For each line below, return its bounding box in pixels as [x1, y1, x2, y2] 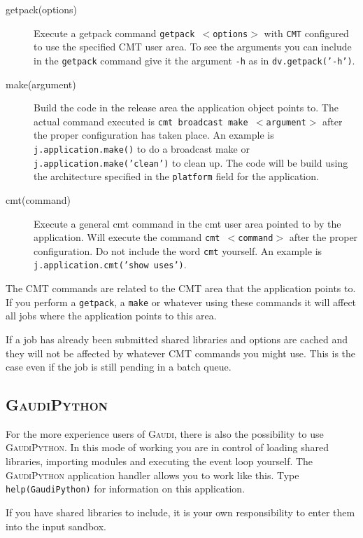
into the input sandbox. [6, 518, 107, 533]
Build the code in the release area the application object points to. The [34, 100, 339, 115]
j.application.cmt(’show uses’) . [34, 257, 187, 272]
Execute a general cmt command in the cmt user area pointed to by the [34, 216, 341, 230]
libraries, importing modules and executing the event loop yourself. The [6, 454, 313, 469]
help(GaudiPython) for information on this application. [6, 481, 245, 496]
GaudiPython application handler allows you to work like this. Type [6, 467, 299, 482]
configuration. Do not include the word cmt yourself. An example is [34, 243, 322, 258]
